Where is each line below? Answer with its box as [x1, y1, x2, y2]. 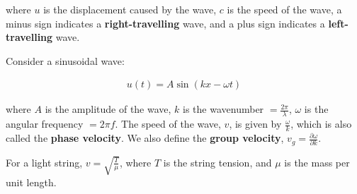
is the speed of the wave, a [227, 2, 342, 16]
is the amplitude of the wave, [45, 102, 171, 116]
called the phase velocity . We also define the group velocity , [6, 131, 284, 145]
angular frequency [6, 116, 84, 131]
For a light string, [6, 154, 83, 169]
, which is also [290, 116, 352, 131]
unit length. [6, 174, 57, 189]
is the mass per [284, 154, 350, 169]
